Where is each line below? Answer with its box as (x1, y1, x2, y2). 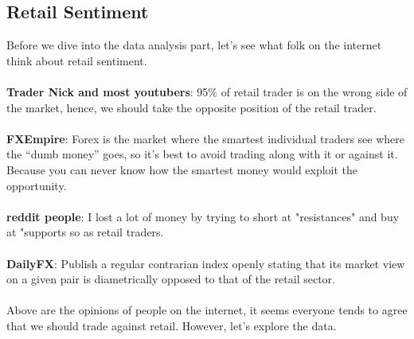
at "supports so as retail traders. (6, 224, 164, 240)
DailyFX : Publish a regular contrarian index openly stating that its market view (6, 255, 405, 271)
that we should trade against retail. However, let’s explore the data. (6, 317, 337, 333)
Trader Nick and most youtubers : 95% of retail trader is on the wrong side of (6, 83, 408, 99)
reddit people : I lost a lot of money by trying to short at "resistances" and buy (6, 208, 400, 224)
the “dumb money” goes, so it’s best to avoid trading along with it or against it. (6, 146, 398, 162)
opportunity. (6, 177, 67, 193)
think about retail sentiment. (6, 52, 147, 68)
